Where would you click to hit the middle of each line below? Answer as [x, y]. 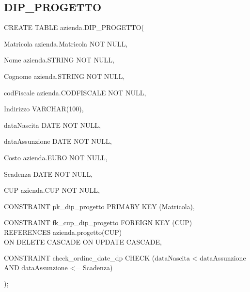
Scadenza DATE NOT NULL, [48, 174]
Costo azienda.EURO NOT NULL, [56, 157]
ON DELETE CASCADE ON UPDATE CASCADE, [83, 241]
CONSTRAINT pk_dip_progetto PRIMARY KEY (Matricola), [99, 206]
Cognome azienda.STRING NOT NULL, [64, 76]
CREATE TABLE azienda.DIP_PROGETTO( [74, 27]
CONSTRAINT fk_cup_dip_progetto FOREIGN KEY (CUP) [98, 223]
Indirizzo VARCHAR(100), [44, 109]
